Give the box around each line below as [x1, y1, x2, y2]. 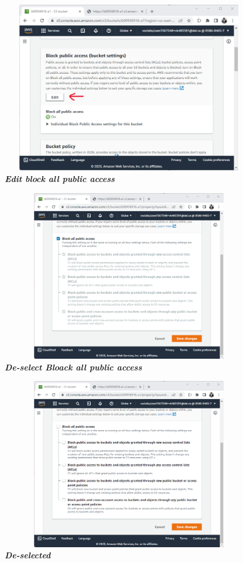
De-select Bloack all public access [5, 361, 142, 373]
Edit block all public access [5, 173, 115, 185]
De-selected [5, 549, 51, 561]
